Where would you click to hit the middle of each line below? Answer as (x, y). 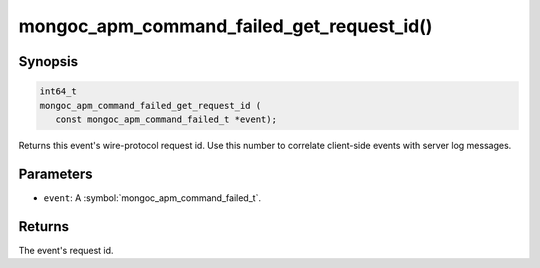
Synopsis (48, 61)
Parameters (55, 173)
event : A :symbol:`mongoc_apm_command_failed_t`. (152, 197)
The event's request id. (66, 250)
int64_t (58, 91)
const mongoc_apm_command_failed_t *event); (166, 119)
